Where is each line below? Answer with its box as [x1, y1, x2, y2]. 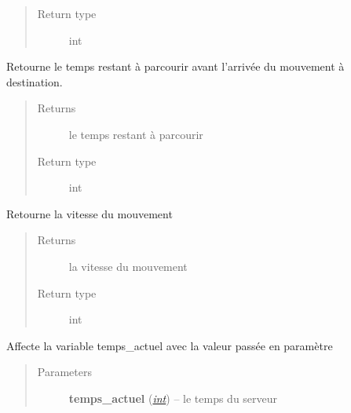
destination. [6, 73, 63, 90]
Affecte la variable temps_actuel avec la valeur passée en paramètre [6, 337, 333, 353]
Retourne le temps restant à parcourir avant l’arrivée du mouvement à [6, 58, 345, 75]
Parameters [37, 364, 92, 380]
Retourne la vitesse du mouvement [6, 205, 173, 221]
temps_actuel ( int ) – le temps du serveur [68, 389, 278, 406]
